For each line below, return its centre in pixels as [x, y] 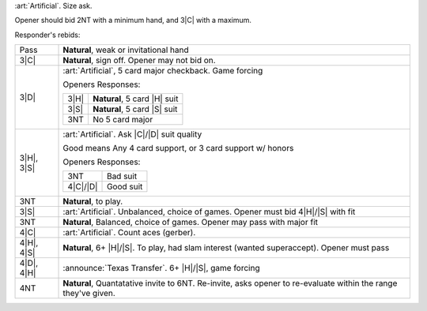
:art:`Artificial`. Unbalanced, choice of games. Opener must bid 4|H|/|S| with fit [209, 212]
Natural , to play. [93, 201]
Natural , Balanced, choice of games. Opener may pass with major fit [190, 223]
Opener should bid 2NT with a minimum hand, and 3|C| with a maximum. [133, 21]
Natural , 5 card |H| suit [135, 99]
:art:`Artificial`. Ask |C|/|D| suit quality [132, 134]
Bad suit [122, 176]
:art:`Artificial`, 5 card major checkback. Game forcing [163, 71]
